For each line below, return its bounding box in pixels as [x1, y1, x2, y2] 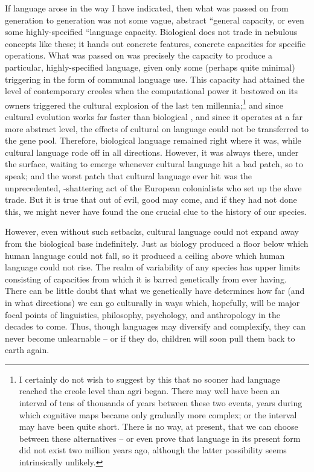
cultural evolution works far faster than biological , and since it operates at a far [5, 110, 303, 123]
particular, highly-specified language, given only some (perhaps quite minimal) [5, 60, 295, 73]
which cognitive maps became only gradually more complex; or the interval [19, 408, 297, 421]
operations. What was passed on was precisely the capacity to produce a [5, 49, 273, 62]
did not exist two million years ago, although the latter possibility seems [19, 444, 287, 456]
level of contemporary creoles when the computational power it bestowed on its [5, 85, 298, 97]
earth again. [5, 343, 50, 356]
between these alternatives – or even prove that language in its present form [19, 432, 301, 444]
